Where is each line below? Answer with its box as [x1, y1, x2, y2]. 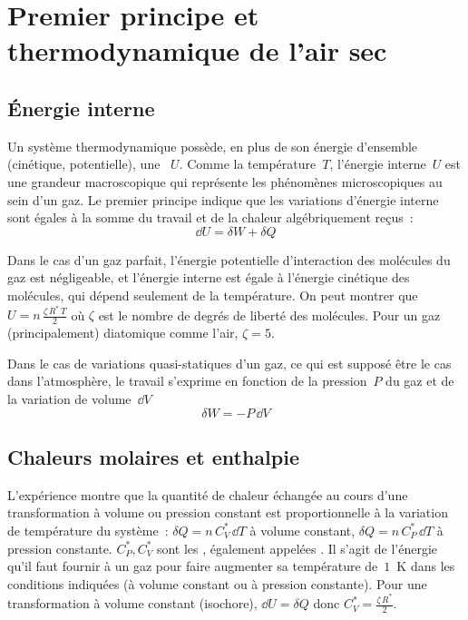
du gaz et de [385, 371, 454, 390]
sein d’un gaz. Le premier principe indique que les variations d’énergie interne [7, 190, 439, 209]
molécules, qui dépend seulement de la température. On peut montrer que [7, 285, 418, 304]
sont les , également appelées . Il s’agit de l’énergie [156, 538, 438, 557]
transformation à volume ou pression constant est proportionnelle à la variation [7, 503, 448, 522]
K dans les [396, 556, 455, 576]
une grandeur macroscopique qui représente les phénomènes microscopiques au [7, 172, 443, 191]
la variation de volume [7, 389, 132, 408]
